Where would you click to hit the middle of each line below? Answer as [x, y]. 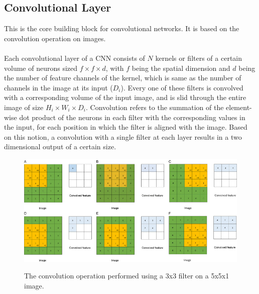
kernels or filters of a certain [199, 58]
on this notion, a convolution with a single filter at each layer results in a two [123, 136]
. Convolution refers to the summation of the [155, 107]
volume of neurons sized [41, 68]
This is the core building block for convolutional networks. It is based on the [122, 28]
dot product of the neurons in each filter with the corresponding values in [132, 117]
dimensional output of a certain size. [60, 146]
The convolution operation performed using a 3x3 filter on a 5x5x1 [127, 276]
